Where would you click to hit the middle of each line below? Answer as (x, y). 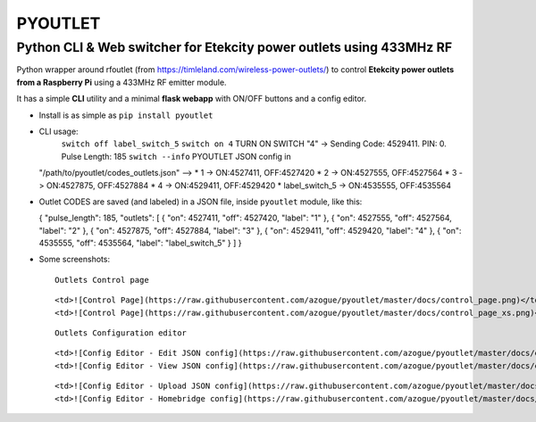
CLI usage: (59, 131)
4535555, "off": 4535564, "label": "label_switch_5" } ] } (140, 243)
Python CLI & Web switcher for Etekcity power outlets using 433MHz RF (234, 47)
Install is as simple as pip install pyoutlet (126, 115)
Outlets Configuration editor (121, 333)
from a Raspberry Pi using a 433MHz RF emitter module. (121, 82)
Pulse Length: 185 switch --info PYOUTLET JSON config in (176, 156)
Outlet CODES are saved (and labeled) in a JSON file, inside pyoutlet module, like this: (201, 202)
